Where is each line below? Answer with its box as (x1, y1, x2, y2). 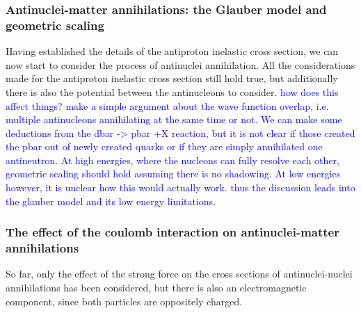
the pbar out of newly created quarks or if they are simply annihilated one (6, 139, 323, 154)
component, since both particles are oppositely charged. (6, 294, 243, 308)
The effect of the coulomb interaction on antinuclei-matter (6, 223, 339, 241)
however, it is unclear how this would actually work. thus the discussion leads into (6, 180, 355, 195)
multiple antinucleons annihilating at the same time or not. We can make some (6, 112, 342, 127)
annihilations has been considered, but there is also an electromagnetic (6, 280, 307, 294)
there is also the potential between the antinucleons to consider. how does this (6, 84, 339, 99)
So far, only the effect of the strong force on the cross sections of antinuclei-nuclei (6, 266, 353, 281)
